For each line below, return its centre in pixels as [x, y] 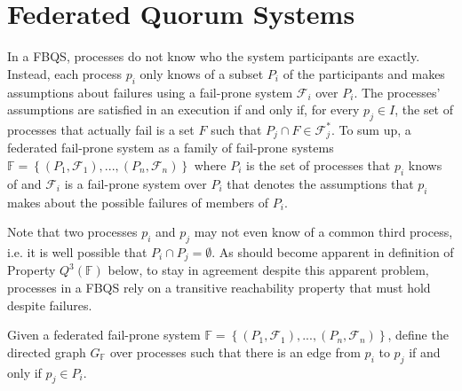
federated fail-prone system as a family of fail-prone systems [171, 148]
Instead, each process [64, 73]
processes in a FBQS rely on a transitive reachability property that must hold [219, 287]
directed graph [47, 352]
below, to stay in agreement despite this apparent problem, [268, 270]
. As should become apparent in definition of [333, 251]
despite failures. [50, 305]
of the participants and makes [364, 73]
